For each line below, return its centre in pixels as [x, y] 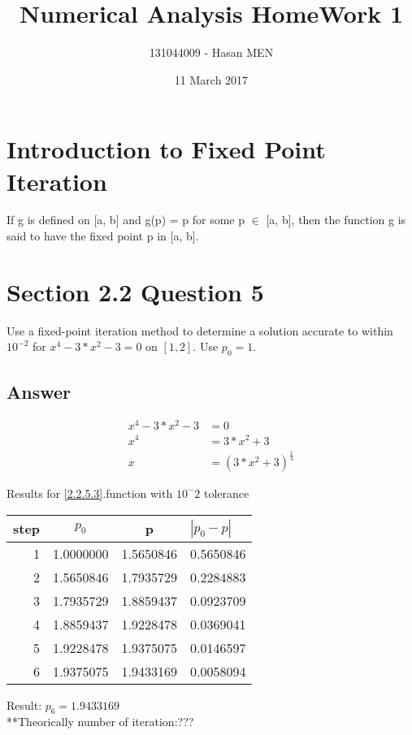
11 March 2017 [211, 79]
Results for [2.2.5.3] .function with [90, 493]
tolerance [226, 493]
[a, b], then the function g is [336, 220]
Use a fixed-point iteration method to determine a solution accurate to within [200, 330]
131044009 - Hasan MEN [211, 52]
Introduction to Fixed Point [166, 149]
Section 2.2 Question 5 [135, 291]
